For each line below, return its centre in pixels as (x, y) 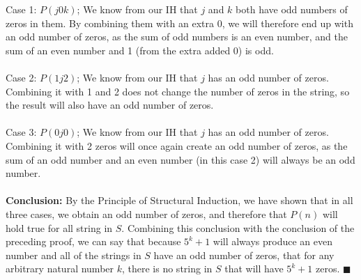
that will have (254, 269)
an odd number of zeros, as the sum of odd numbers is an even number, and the (177, 37)
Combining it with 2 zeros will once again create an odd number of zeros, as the (177, 145)
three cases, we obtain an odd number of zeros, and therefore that (146, 213)
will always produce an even (273, 241)
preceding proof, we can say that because (93, 241)
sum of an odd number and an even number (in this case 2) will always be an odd (180, 159)
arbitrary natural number (60, 269)
